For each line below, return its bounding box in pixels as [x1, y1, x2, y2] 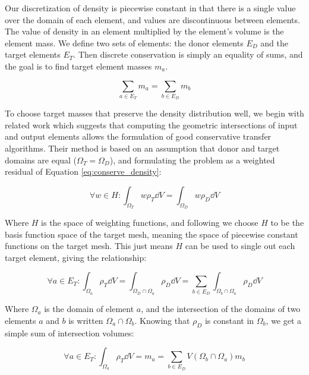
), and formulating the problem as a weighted [109, 153, 275, 166]
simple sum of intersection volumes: [5, 326, 134, 339]
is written [68, 314, 103, 326]
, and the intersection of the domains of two [141, 302, 301, 315]
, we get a [266, 314, 302, 326]
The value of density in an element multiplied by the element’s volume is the [5, 25, 284, 37]
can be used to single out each [185, 240, 295, 252]
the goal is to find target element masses [5, 59, 152, 72]
